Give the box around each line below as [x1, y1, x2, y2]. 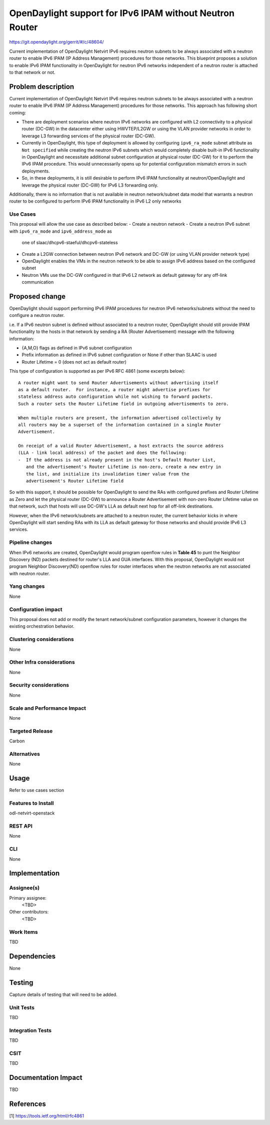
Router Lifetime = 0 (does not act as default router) [21, 359, 127, 365]
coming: [9, 109, 26, 115]
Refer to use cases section [9, 787, 64, 793]
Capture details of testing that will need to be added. [9, 991, 117, 998]
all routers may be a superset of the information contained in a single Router [18, 422, 221, 427]
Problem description [9, 82, 74, 91]
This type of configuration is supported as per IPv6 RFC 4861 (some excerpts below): [9, 368, 185, 374]
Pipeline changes [9, 539, 52, 546]
